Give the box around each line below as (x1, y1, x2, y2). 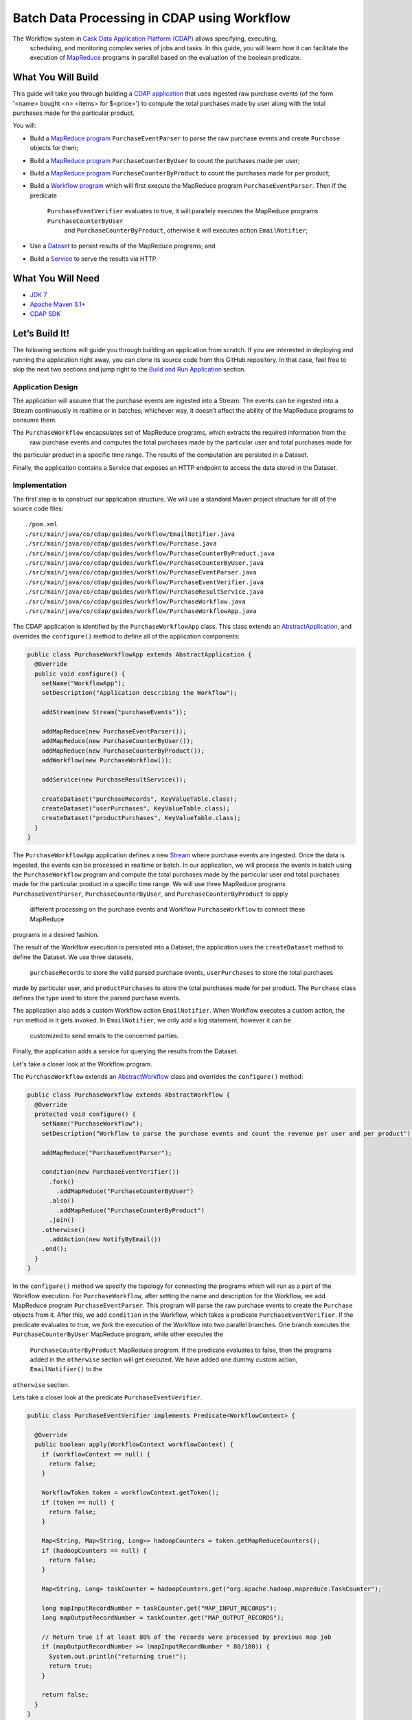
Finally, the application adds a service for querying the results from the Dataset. (12, 1047, 238, 1055)
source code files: (12, 504, 64, 513)
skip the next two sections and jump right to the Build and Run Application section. (12, 365, 247, 374)
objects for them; (30, 144, 79, 152)
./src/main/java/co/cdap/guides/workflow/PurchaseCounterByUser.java (25, 559, 264, 567)
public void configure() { (34, 669, 126, 678)
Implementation (12, 480, 67, 490)
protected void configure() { (34, 1110, 137, 1118)
